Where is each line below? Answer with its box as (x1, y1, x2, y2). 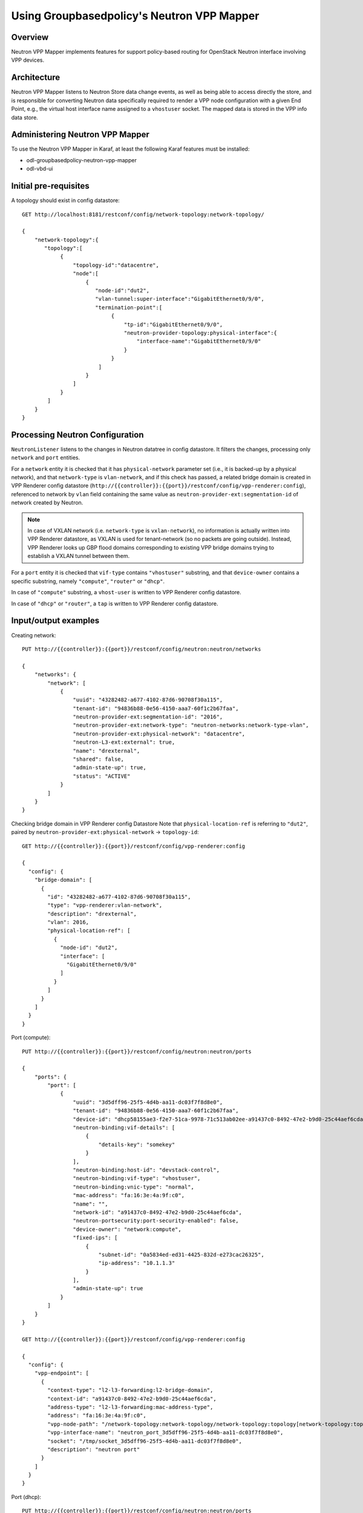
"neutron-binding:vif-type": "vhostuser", (73, 1175, 201, 1182)
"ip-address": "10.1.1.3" (98, 1259, 175, 1267)
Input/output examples (11, 615, 100, 626)
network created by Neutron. (11, 499, 83, 507)
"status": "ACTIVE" (73, 772, 131, 779)
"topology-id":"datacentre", (73, 261, 160, 269)
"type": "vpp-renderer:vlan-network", (47, 902, 163, 909)
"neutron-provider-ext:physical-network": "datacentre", (73, 730, 246, 737)
